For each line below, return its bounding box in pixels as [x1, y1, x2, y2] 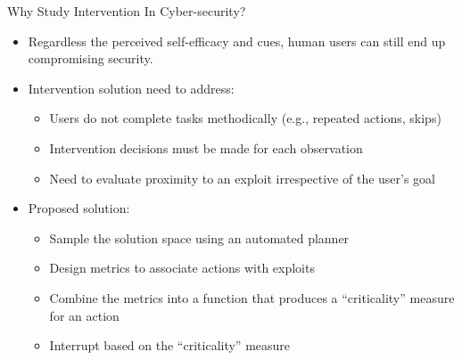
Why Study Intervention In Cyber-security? [7, 2, 246, 20]
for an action [49, 306, 120, 324]
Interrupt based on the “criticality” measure [49, 336, 291, 355]
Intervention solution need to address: [28, 78, 235, 97]
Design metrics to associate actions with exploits [49, 258, 315, 277]
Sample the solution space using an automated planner [49, 228, 350, 247]
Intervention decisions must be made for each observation [49, 138, 363, 157]
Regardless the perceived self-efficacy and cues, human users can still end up [28, 31, 446, 50]
